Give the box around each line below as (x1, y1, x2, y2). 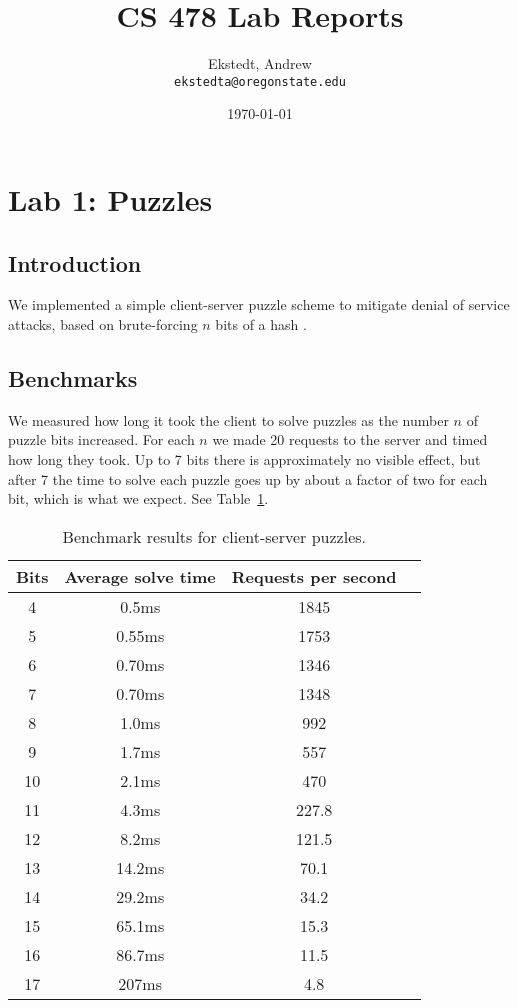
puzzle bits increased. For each (8, 429, 195, 450)
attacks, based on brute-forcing (8, 313, 198, 334)
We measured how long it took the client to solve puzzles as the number (8, 409, 449, 430)
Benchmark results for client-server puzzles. (62, 524, 366, 548)
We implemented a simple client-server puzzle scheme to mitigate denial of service (8, 294, 510, 315)
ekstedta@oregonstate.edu (174, 74, 346, 89)
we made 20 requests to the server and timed (212, 429, 488, 450)
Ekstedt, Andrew (208, 53, 312, 74)
